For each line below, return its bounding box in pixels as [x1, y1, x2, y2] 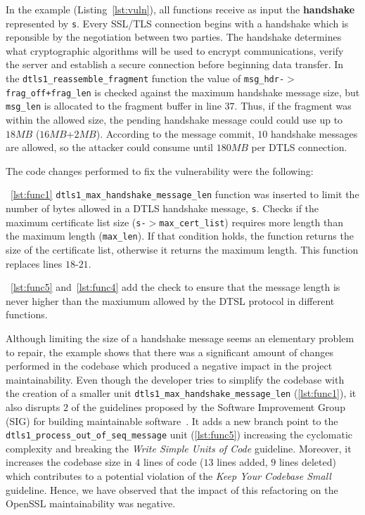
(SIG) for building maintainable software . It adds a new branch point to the [6, 413, 338, 428]
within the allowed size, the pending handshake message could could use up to [6, 112, 343, 126]
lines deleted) [278, 455, 336, 469]
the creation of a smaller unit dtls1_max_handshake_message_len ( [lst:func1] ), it [6, 386, 357, 400]
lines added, [217, 455, 268, 469]
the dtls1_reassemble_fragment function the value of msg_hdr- [6, 71, 285, 86]
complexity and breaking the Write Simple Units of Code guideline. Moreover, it [6, 441, 352, 455]
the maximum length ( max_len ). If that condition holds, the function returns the [6, 228, 354, 243]
